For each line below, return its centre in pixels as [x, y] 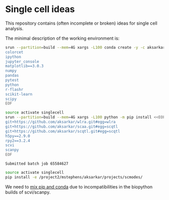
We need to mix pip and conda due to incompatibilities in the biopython [79, 186]
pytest [12, 80]
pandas [12, 76]
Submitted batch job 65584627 [37, 164]
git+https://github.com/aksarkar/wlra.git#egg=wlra [60, 122]
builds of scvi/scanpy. [28, 192]
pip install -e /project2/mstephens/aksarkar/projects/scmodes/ [74, 177]
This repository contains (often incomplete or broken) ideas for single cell [81, 23]
